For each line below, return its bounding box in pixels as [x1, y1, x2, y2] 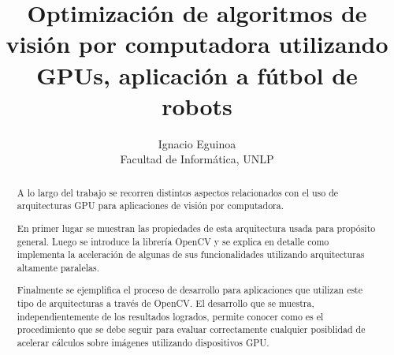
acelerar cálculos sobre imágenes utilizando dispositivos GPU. [17, 336, 269, 349]
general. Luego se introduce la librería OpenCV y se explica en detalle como [17, 234, 329, 248]
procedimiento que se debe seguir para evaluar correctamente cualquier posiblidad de [17, 323, 366, 336]
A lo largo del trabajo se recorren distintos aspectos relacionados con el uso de [17, 185, 339, 199]
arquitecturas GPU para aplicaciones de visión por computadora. [17, 199, 284, 212]
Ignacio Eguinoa [158, 135, 236, 151]
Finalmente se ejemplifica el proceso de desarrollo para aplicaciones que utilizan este [17, 283, 363, 297]
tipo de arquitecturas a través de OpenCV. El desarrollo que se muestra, [17, 297, 314, 310]
